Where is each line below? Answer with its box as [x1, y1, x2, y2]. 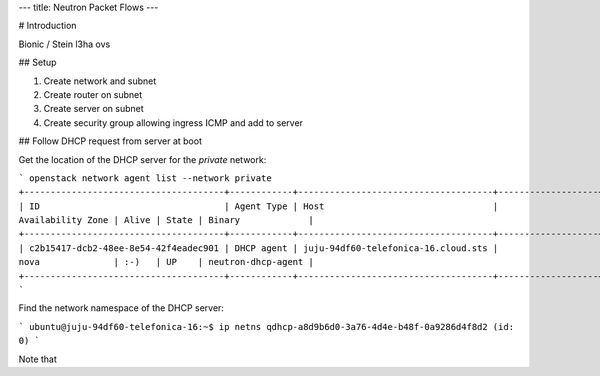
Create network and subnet [43, 75, 157, 87]
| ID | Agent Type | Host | [18, 200, 499, 212]
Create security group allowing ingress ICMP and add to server [43, 116, 304, 129]
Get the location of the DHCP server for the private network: [18, 153, 267, 165]
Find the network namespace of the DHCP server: [18, 302, 225, 314]
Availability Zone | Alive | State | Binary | [18, 215, 315, 226]
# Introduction [18, 20, 77, 32]
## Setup [18, 56, 57, 69]
